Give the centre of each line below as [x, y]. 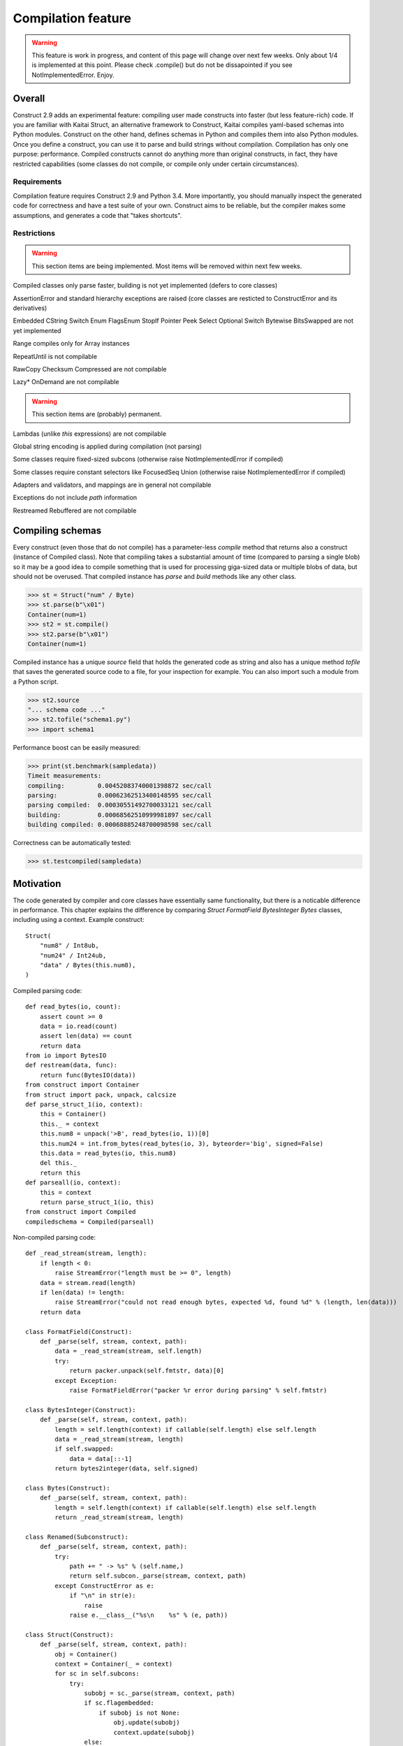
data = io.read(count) [79, 1026]
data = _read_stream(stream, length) [119, 1439]
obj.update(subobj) [147, 1723]
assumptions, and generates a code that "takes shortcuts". [97, 215]
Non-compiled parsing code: [54, 1238]
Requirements [37, 182]
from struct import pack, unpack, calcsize [101, 1094]
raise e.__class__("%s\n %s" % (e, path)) [149, 1615]
